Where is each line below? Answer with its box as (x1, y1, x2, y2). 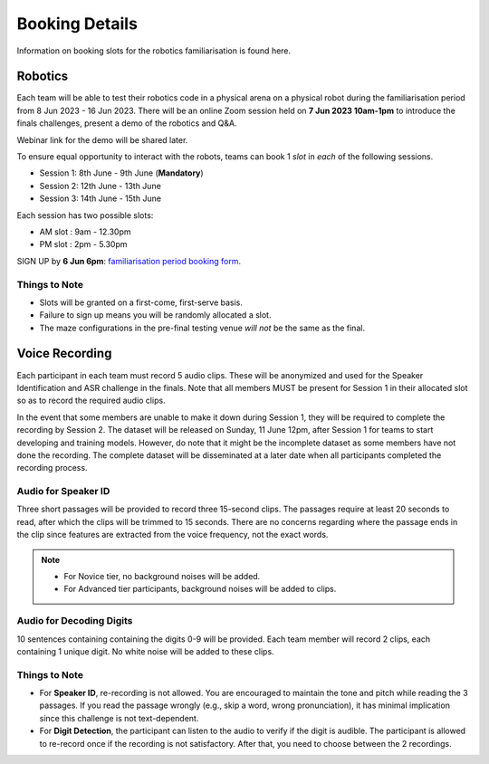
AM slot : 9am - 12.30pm (39, 226, 131, 237)
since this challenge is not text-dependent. (39, 712, 199, 723)
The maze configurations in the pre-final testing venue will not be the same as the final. (39, 322, 366, 333)
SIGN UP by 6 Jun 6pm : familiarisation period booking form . (16, 255, 242, 266)
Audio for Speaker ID (16, 485, 110, 498)
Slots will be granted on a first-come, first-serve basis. (39, 297, 244, 308)
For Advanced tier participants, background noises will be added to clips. (63, 584, 337, 595)
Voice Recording (16, 346, 112, 361)
